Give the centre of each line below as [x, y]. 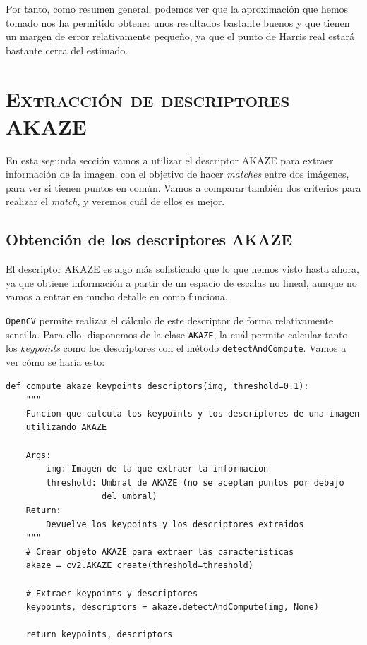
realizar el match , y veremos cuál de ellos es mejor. [115, 201]
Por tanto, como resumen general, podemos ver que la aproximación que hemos [177, 8]
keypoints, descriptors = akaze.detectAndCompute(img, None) [172, 607]
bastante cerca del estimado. [67, 50]
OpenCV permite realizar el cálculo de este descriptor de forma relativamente [170, 320]
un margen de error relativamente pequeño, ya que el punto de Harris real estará [180, 36]
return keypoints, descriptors [99, 635]
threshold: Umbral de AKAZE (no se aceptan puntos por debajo [195, 483]
